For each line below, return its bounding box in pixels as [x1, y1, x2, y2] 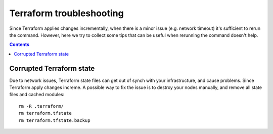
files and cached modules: [9, 92, 65, 98]
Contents [9, 41, 30, 48]
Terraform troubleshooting [9, 8, 124, 19]
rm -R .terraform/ [18, 103, 64, 109]
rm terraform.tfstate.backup [18, 117, 90, 123]
